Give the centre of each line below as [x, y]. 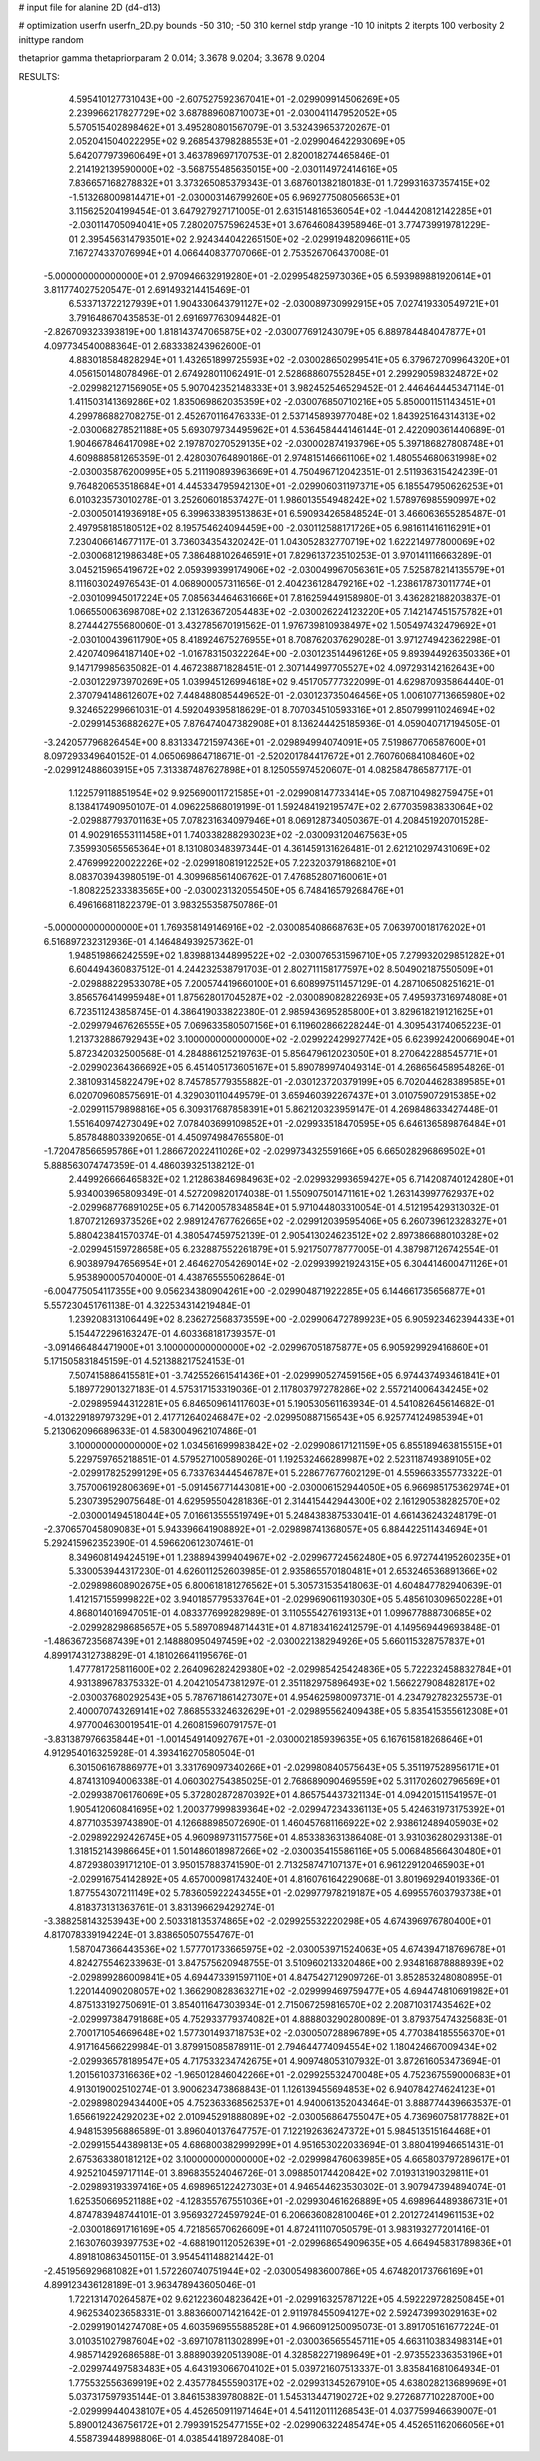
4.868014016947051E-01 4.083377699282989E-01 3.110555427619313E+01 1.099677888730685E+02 [280, 1613]
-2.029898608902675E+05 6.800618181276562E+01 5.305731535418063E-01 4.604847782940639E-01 [285, 1585]
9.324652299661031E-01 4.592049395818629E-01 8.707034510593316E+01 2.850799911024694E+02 [282, 709]
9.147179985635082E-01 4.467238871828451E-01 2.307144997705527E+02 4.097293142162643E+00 [281, 667]
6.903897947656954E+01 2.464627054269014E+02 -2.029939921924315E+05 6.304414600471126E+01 [288, 1263]
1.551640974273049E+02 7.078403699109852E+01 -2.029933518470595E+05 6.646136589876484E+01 [287, 1123]
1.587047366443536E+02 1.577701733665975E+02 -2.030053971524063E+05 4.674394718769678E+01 [287, 1949]
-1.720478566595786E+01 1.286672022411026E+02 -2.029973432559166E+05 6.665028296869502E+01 [264, 1151]
